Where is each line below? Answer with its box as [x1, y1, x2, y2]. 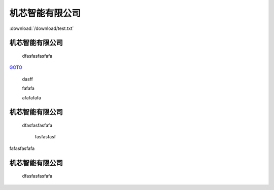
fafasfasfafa [9, 145, 35, 151]
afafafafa [22, 94, 42, 101]
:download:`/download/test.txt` [9, 25, 74, 31]
